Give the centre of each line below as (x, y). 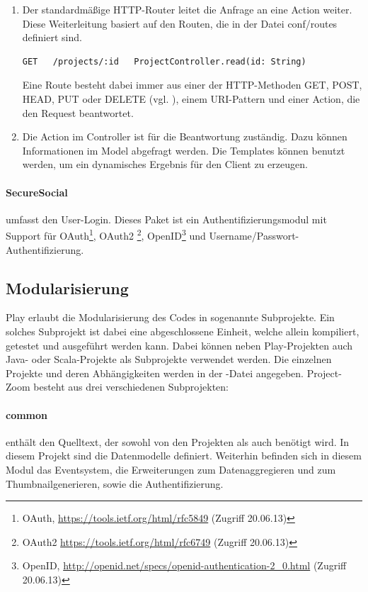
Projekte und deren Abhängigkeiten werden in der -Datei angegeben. (155, 373)
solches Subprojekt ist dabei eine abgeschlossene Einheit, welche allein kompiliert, (183, 331)
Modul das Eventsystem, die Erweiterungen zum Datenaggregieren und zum (171, 469)
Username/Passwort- (254, 235)
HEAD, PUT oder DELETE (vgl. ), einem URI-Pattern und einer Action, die (191, 98)
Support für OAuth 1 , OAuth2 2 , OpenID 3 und (106, 234)
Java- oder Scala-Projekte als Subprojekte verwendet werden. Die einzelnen (169, 359)
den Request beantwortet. (78, 112)
